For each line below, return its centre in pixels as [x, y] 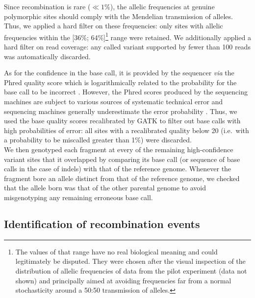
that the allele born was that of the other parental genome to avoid [105, 188]
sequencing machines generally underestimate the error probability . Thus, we [121, 111]
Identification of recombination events [102, 223]
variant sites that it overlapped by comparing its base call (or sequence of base [122, 159]
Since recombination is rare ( [47, 6]
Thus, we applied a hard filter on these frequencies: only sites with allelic [114, 26]
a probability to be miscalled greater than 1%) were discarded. [98, 140]
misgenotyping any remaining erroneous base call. [78, 197]
